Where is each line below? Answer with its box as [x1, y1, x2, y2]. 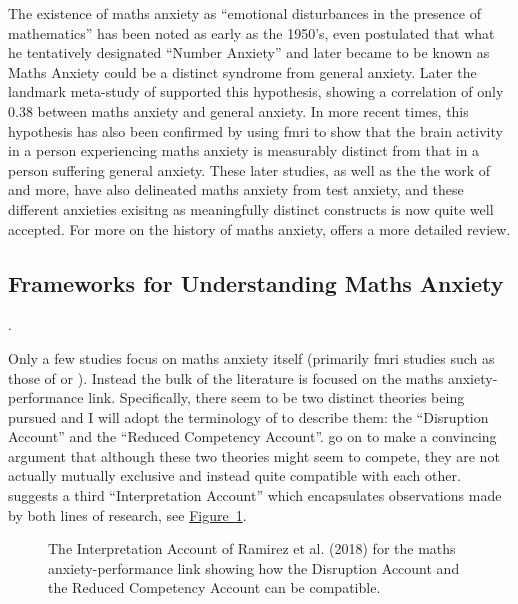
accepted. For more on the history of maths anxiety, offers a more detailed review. [8, 218, 511, 239]
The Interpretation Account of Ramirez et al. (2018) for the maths [48, 538, 456, 559]
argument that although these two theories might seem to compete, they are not [8, 445, 500, 466]
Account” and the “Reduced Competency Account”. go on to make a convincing [8, 426, 497, 447]
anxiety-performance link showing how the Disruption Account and [48, 557, 460, 578]
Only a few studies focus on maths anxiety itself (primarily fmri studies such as [8, 347, 495, 368]
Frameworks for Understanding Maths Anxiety [8, 267, 504, 298]
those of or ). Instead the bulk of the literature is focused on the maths [8, 367, 444, 388]
